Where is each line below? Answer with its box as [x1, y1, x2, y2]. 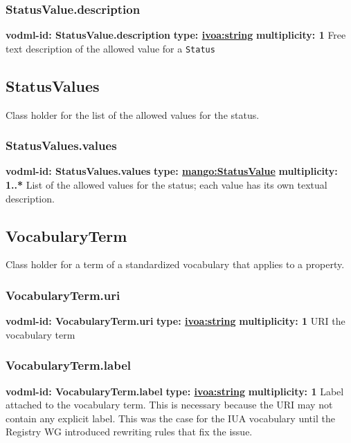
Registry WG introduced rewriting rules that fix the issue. [6, 424, 253, 439]
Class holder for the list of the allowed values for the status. [6, 107, 260, 122]
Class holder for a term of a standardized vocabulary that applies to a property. [6, 257, 345, 272]
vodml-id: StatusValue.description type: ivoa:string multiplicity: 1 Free [6, 28, 346, 42]
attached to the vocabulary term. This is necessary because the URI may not [6, 397, 333, 412]
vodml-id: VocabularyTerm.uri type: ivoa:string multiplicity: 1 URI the [6, 314, 345, 328]
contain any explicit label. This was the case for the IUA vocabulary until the [6, 411, 335, 425]
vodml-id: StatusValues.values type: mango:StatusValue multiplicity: [6, 164, 338, 178]
